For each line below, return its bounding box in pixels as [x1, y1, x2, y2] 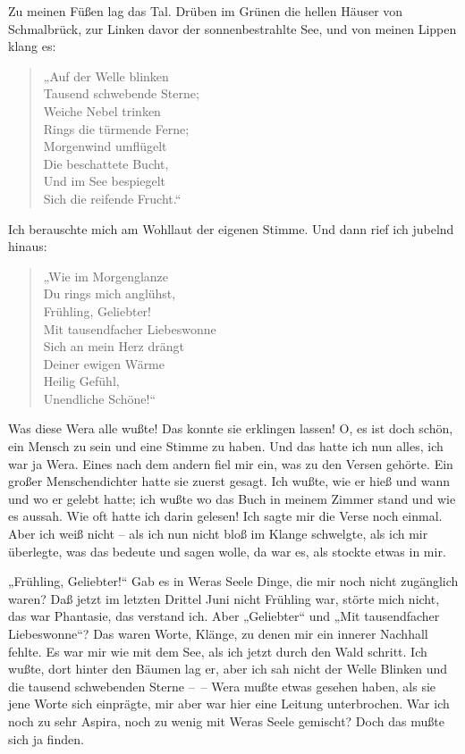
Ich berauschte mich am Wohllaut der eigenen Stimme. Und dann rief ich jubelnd [8, 219, 454, 238]
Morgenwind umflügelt [43, 137, 167, 155]
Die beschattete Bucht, [43, 154, 169, 172]
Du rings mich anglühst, [43, 284, 176, 303]
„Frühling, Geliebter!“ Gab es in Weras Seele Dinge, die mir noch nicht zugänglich [8, 572, 459, 591]
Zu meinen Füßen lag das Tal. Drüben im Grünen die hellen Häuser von [8, 2, 403, 20]
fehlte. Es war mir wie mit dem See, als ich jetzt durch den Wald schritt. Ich [8, 641, 427, 660]
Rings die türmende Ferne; [43, 119, 190, 138]
